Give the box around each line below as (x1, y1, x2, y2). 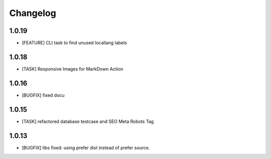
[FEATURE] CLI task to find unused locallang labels (22, 40, 127, 46)
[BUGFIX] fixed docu (22, 92, 65, 98)
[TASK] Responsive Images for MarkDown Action (22, 65, 123, 72)
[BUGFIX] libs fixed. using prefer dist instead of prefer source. (22, 144, 150, 150)
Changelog (9, 7, 56, 18)
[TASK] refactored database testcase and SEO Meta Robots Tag (22, 118, 154, 124)
